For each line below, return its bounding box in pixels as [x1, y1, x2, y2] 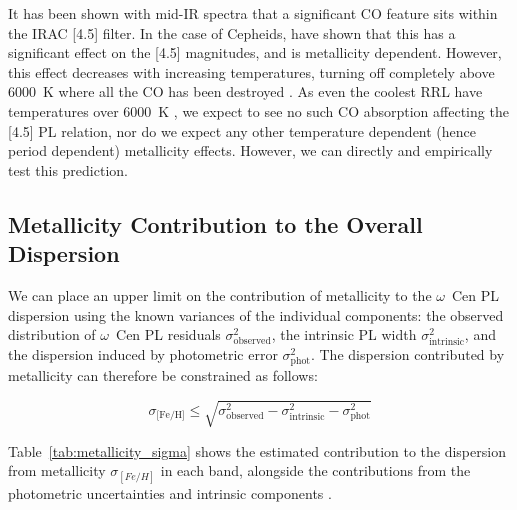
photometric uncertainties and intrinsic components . [8, 483, 332, 504]
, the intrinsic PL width [271, 324, 417, 345]
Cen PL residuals [116, 324, 221, 345]
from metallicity [8, 460, 106, 481]
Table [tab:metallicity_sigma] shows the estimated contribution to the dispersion [8, 440, 506, 461]
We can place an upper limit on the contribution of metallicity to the [8, 284, 432, 305]
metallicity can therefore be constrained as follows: [8, 365, 318, 386]
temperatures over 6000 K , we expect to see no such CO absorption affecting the [8, 100, 509, 121]
